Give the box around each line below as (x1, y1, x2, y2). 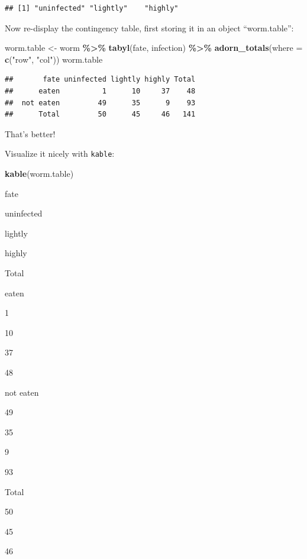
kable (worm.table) (5, 167, 74, 179)
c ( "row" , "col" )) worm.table (5, 53, 103, 65)
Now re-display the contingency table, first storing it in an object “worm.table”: (5, 21, 294, 34)
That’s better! (5, 127, 56, 140)
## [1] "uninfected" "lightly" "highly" (5, 4, 179, 12)
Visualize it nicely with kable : (5, 147, 115, 160)
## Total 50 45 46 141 (5, 110, 196, 119)
